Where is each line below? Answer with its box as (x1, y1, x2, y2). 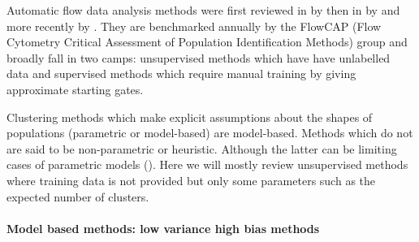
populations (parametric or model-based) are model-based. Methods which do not (6, 124, 413, 141)
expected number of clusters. (6, 188, 149, 205)
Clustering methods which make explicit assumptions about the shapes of (6, 108, 373, 125)
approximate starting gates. (6, 80, 144, 97)
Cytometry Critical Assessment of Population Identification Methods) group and (6, 33, 408, 50)
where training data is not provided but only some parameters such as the (6, 171, 376, 188)
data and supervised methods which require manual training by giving (6, 65, 356, 82)
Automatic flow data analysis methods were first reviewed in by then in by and (6, 2, 400, 18)
